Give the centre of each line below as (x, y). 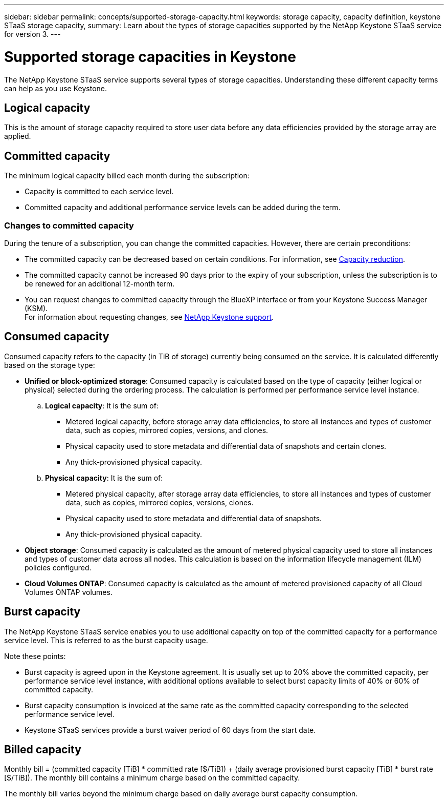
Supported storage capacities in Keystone (150, 57)
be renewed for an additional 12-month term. (100, 283)
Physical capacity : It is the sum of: (104, 478)
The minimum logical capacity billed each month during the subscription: (127, 176)
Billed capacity (43, 750)
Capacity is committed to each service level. (99, 192)
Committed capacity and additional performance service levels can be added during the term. (183, 208)
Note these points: (35, 656)
